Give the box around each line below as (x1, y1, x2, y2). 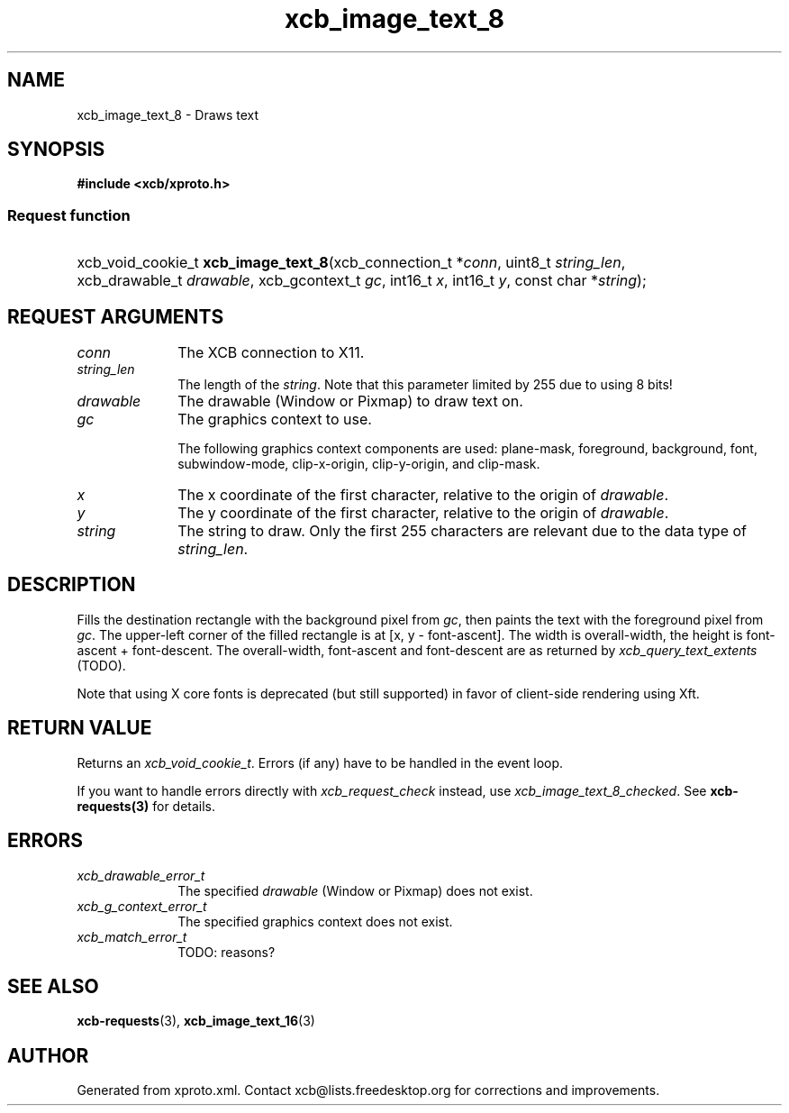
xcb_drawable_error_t (77, 867, 205, 883)
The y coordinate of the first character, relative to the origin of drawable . (177, 504, 669, 523)
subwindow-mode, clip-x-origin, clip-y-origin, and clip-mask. (177, 456, 540, 472)
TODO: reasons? (177, 944, 276, 960)
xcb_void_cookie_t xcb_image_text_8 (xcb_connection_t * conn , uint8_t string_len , (77, 253, 626, 272)
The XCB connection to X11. (177, 343, 365, 362)
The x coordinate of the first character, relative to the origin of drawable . (177, 486, 669, 505)
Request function (7, 205, 131, 224)
